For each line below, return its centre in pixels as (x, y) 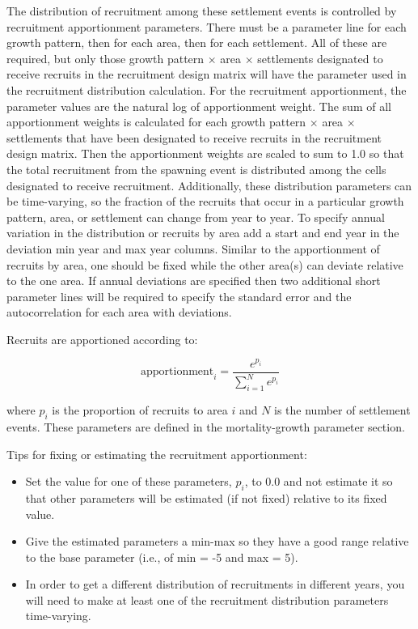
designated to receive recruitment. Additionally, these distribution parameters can (209, 185)
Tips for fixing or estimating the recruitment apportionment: (157, 454)
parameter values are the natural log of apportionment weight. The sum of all (199, 106)
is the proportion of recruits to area (140, 410)
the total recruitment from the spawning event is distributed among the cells (196, 169)
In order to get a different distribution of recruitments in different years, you (215, 584)
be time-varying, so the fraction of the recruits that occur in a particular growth (205, 201)
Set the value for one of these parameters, (129, 481)
